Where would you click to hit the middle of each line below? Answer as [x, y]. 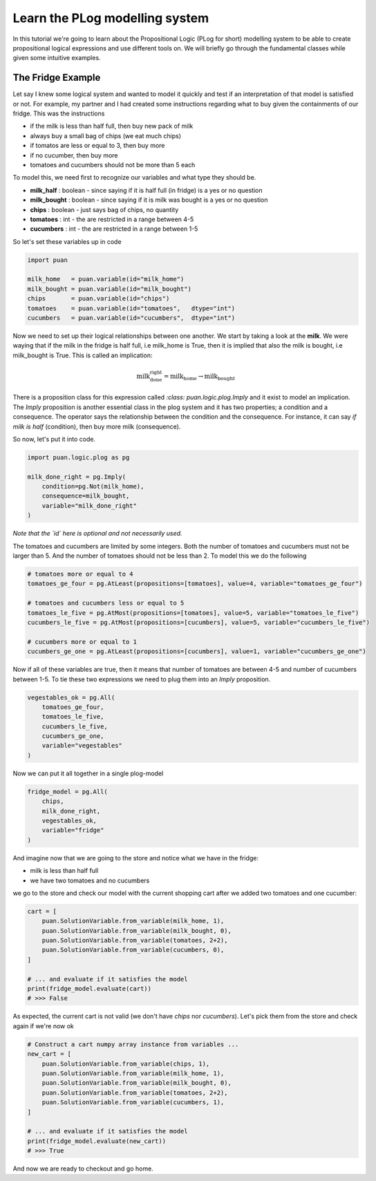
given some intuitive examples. [57, 58]
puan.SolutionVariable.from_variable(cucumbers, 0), [133, 950]
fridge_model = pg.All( [68, 792]
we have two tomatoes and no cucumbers [90, 880]
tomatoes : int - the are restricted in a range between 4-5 [112, 219]
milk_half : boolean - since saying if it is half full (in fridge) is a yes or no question [146, 190]
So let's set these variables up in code [67, 241]
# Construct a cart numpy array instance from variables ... [133, 1044]
